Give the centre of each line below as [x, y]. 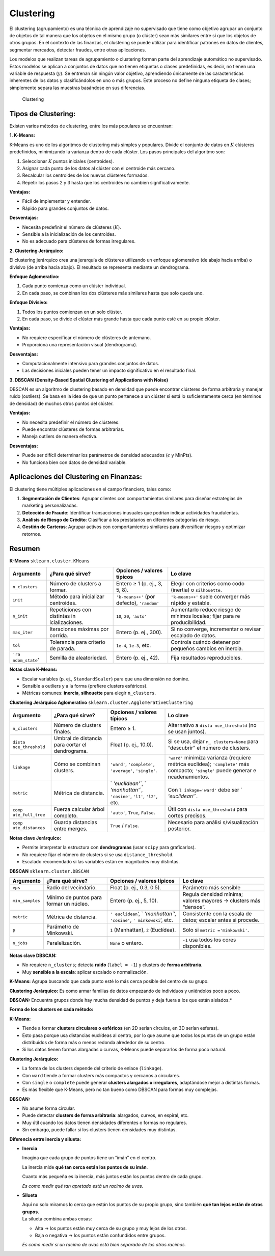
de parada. [62, 648]
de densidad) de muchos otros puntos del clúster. [62, 403]
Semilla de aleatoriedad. [78, 658]
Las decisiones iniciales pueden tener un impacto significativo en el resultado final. [109, 371]
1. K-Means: [22, 135]
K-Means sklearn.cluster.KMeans [50, 561]
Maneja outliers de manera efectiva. [60, 436]
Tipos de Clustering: [43, 114]
